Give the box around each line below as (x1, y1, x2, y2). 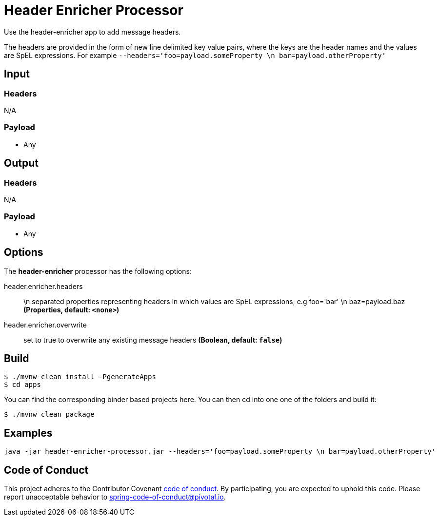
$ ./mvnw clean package (4, 410, 95, 419)
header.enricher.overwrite (4, 320, 87, 329)
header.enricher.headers (4, 282, 83, 290)
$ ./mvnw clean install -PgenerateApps (4, 373, 156, 381)
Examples (4, 426, 53, 439)
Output (4, 157, 39, 170)
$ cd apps (4, 381, 41, 389)
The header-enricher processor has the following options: (4, 267, 192, 275)
